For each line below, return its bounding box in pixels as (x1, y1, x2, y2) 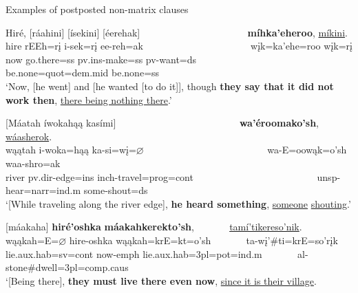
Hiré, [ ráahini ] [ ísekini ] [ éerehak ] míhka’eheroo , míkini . (6, 25, 348, 39)
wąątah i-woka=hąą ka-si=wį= (6, 142, 136, 157)
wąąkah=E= (6, 232, 59, 247)
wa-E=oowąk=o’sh (267, 142, 347, 157)
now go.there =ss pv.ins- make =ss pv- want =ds (6, 52, 197, 66)
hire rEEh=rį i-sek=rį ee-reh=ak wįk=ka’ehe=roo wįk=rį (6, 39, 352, 53)
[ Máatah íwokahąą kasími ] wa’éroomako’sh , (6, 116, 319, 130)
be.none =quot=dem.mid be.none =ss (6, 65, 160, 80)
